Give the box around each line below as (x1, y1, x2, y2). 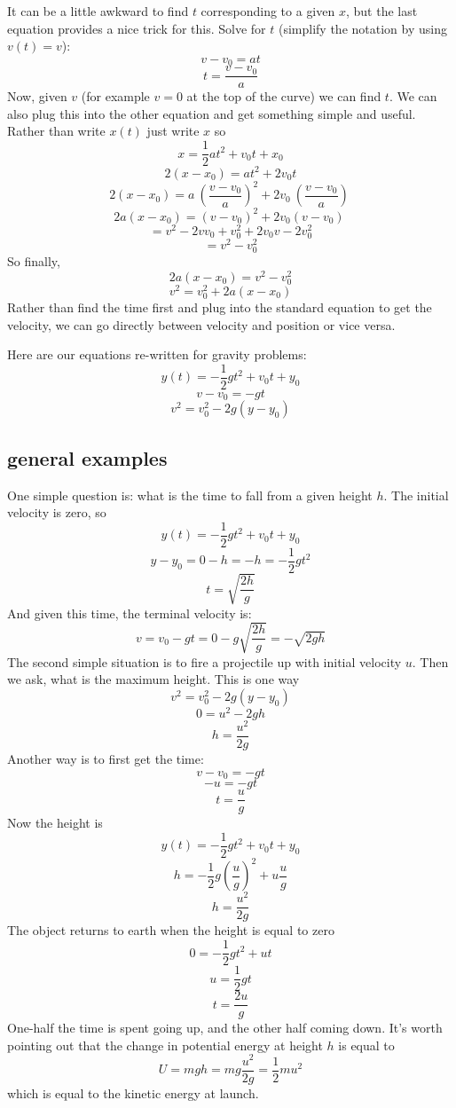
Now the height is (7, 813, 103, 832)
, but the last (345, 2, 418, 20)
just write (146, 122, 200, 140)
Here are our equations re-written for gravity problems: (7, 345, 307, 364)
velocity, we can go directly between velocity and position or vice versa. (7, 315, 396, 334)
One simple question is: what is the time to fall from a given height (7, 485, 373, 504)
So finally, (7, 252, 60, 271)
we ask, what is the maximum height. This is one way (7, 670, 300, 688)
